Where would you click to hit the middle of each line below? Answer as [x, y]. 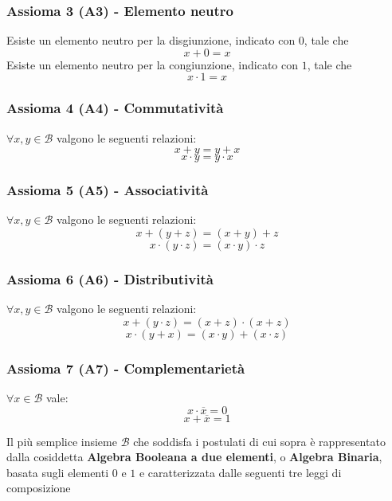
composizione [39, 488]
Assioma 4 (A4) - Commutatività [115, 108]
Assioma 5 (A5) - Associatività [108, 190]
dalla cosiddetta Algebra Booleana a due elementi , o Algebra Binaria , [194, 457]
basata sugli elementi [58, 472]
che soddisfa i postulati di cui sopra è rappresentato [259, 441]
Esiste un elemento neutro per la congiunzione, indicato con [152, 64]
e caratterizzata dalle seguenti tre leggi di [240, 472]
